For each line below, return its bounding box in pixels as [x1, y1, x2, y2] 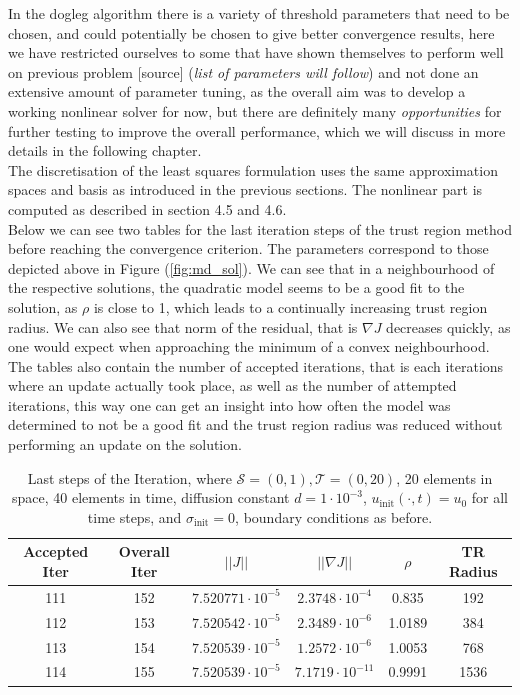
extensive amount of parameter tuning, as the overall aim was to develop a [8, 81, 466, 102]
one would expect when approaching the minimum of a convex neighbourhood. [8, 336, 490, 357]
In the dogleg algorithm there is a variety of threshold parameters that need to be [8, 3, 510, 23]
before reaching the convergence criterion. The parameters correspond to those [8, 238, 489, 259]
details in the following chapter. [8, 140, 202, 161]
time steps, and [87, 506, 182, 527]
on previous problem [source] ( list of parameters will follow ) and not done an [8, 61, 479, 82]
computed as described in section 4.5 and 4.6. [8, 198, 287, 219]
